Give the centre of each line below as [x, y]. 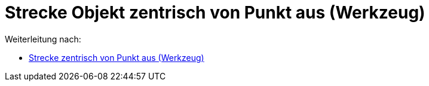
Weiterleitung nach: [43, 39]
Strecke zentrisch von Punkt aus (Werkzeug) [117, 57]
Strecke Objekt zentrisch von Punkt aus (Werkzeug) [215, 13]
